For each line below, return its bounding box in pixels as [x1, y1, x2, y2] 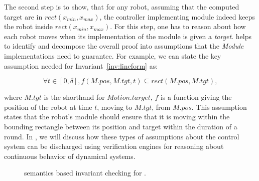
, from [152, 101, 171, 112]
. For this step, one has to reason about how [110, 21, 246, 32]
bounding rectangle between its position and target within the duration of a [4, 121, 237, 131]
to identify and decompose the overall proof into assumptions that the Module [4, 41, 244, 51]
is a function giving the [160, 92, 232, 102]
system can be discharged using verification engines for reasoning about [4, 141, 224, 151]
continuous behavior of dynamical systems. [4, 150, 136, 161]
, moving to [97, 101, 133, 112]
